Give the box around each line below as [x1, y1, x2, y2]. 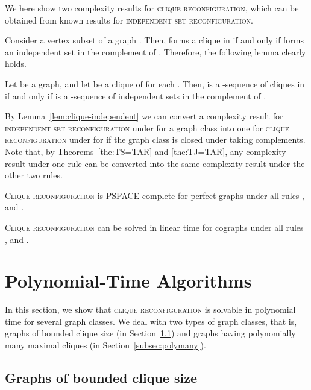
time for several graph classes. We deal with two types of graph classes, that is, [5, 315, 297, 327]
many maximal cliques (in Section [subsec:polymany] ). [5, 339, 206, 351]
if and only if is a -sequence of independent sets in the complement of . [5, 89, 266, 102]
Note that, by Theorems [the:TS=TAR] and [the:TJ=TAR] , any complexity [5, 145, 286, 157]
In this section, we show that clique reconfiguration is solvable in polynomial [5, 303, 296, 316]
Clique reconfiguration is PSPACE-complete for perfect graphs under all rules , [5, 189, 304, 201]
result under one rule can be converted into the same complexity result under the [5, 157, 305, 169]
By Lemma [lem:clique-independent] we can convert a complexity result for [5, 110, 283, 122]
